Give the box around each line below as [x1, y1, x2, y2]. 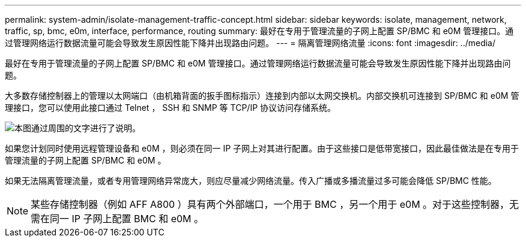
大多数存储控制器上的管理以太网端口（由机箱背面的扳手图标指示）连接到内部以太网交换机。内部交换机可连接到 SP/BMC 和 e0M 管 [5, 90, 519, 101]
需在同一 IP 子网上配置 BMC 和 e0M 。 [31, 213, 204, 225]
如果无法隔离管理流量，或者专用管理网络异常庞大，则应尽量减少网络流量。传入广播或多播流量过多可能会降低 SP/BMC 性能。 [5, 176, 497, 186]
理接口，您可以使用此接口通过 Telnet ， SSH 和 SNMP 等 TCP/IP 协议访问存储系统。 [5, 102, 336, 113]
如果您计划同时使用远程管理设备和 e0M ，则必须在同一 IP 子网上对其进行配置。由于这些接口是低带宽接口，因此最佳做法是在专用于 [5, 143, 519, 153]
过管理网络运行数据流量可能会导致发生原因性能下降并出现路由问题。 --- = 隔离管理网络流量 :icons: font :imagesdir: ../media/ [5, 38, 496, 48]
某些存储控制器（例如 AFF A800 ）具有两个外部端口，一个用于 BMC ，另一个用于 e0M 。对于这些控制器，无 [31, 198, 519, 210]
